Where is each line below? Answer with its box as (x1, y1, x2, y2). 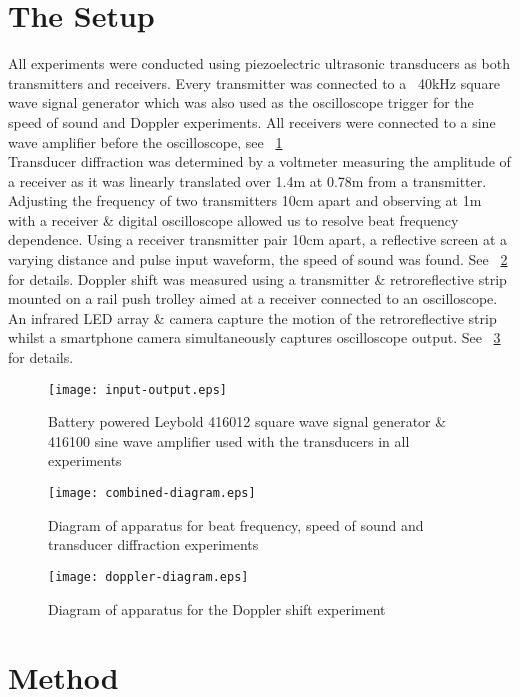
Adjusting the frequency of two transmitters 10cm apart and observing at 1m (8, 190, 482, 211)
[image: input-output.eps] (48, 382, 227, 397)
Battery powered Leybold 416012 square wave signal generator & (48, 411, 447, 432)
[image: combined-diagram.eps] (48, 486, 256, 501)
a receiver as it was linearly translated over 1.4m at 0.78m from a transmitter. (8, 170, 487, 191)
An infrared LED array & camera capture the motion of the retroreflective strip (8, 307, 497, 328)
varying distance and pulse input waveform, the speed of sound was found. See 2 (8, 249, 508, 270)
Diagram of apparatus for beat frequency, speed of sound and (48, 514, 424, 535)
